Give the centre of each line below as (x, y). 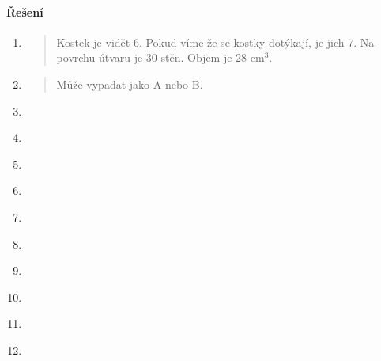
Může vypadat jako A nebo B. (130, 84)
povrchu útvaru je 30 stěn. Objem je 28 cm (160, 57)
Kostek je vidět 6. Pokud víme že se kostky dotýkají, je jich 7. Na (215, 42)
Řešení (25, 11)
